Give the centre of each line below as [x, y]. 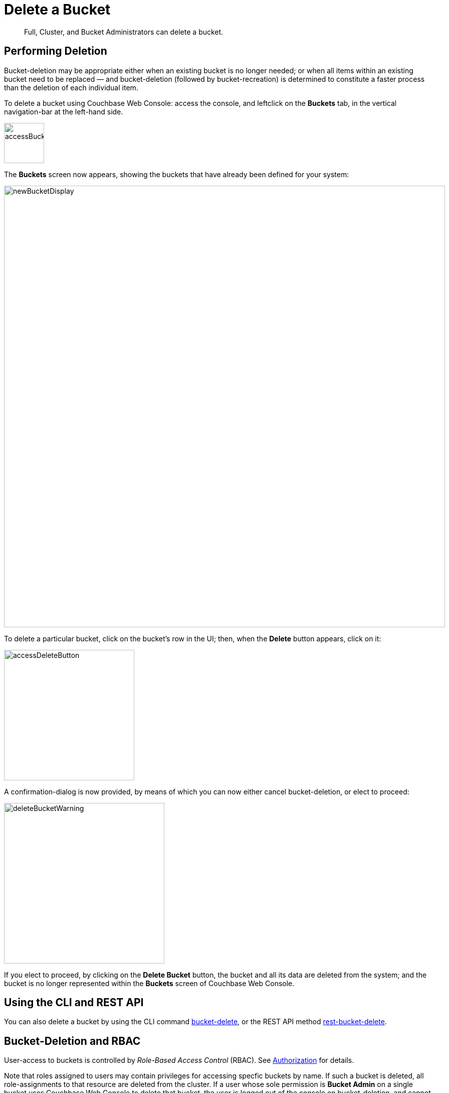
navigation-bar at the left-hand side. [64, 111]
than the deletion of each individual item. [71, 87]
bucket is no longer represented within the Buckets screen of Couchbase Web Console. [149, 983]
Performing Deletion [56, 51]
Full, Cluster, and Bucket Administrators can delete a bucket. [124, 32]
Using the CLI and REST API [74, 1003]
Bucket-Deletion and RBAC [72, 1041]
